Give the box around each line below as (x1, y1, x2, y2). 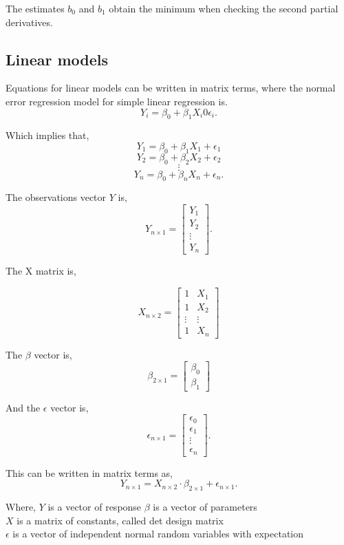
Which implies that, (6, 128, 89, 142)
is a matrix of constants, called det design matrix (17, 513, 224, 527)
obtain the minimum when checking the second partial (109, 1, 338, 15)
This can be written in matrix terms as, (6, 465, 173, 480)
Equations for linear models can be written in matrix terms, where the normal (6, 81, 336, 95)
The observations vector (6, 190, 107, 204)
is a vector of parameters (153, 500, 257, 514)
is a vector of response (47, 500, 142, 514)
